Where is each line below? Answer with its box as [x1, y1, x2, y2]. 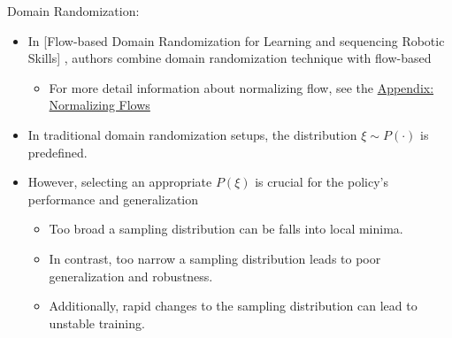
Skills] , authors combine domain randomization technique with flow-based [27, 49, 432, 67]
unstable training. [49, 313, 145, 332]
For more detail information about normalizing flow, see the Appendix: [49, 78, 434, 96]
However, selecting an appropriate [27, 173, 212, 191]
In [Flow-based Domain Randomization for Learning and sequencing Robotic [27, 31, 445, 50]
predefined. [27, 142, 88, 161]
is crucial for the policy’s [255, 173, 388, 191]
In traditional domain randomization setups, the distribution [27, 125, 357, 143]
